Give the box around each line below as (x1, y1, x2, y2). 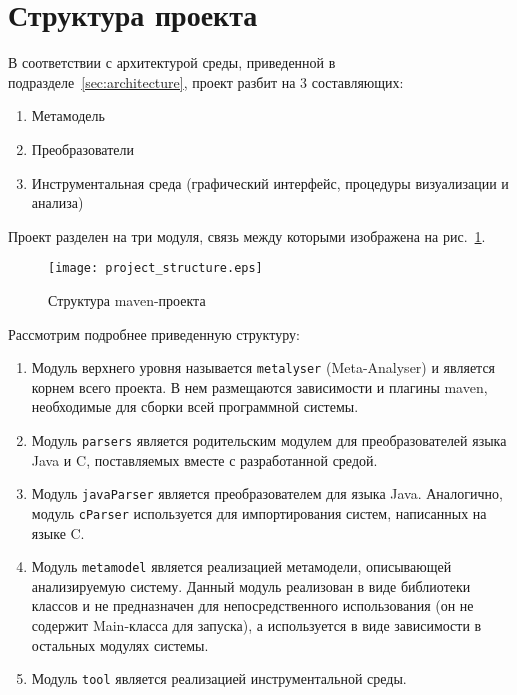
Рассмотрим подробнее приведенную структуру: (8, 323, 300, 344)
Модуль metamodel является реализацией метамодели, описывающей (31, 556, 452, 577)
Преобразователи (31, 138, 134, 159)
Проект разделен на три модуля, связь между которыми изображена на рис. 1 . (8, 225, 486, 246)
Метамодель (31, 105, 105, 126)
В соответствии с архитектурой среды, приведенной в (8, 52, 336, 73)
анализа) (31, 192, 84, 213)
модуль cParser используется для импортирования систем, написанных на (31, 502, 487, 523)
